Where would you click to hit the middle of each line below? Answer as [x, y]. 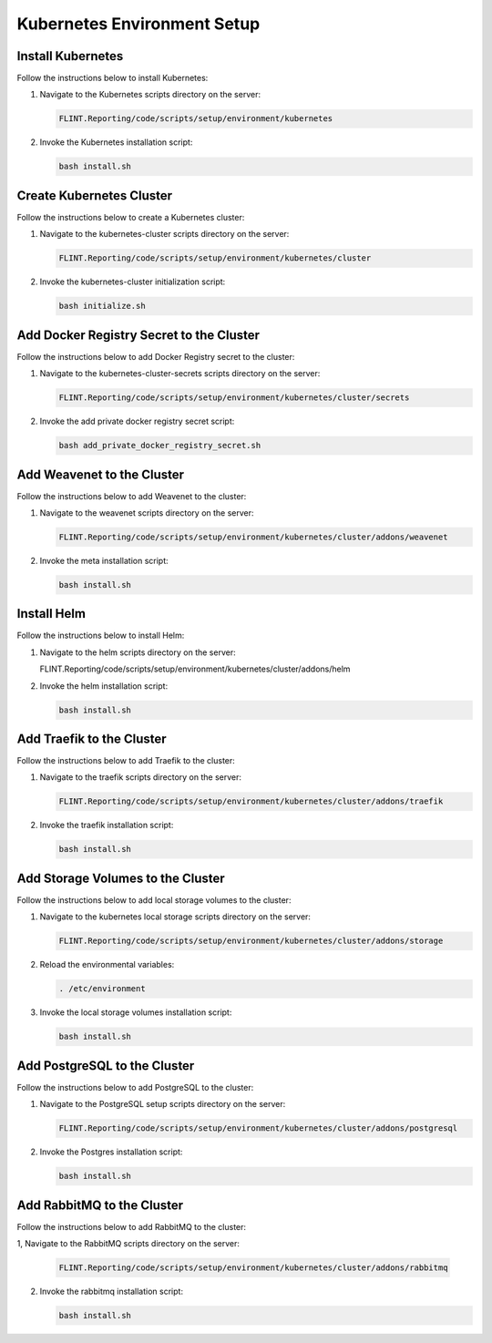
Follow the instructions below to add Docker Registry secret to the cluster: [156, 356]
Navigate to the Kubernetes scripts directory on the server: [150, 95]
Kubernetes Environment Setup [138, 24]
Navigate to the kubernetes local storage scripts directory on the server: [175, 917]
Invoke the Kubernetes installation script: [116, 142]
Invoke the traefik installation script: [107, 825]
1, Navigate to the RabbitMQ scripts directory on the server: [128, 1243]
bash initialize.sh [102, 306]
